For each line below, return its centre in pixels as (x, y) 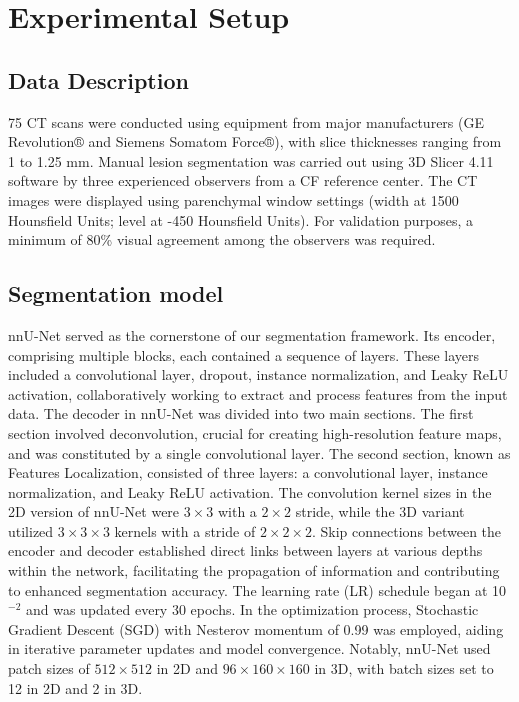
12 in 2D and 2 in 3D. (75, 687)
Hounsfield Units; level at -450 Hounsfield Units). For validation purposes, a (241, 219)
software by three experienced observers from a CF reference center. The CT (243, 180)
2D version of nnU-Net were (94, 511)
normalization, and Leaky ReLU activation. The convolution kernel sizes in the (250, 491)
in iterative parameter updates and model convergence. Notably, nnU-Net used (249, 648)
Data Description (98, 79)
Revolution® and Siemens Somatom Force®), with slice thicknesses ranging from (255, 141)
